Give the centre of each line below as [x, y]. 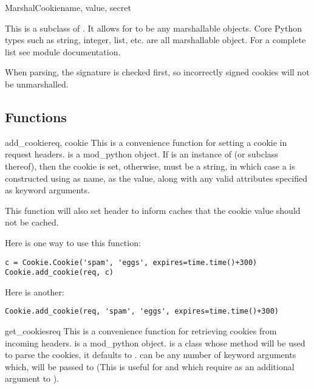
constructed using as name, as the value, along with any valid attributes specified [156, 178]
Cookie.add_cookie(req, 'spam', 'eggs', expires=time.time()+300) [142, 312]
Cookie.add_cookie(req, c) [59, 273]
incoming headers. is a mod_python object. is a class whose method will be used [155, 343]
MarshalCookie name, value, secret [68, 7]
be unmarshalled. [37, 84]
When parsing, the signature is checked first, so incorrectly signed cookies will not [157, 72]
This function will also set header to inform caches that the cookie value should [153, 210]
